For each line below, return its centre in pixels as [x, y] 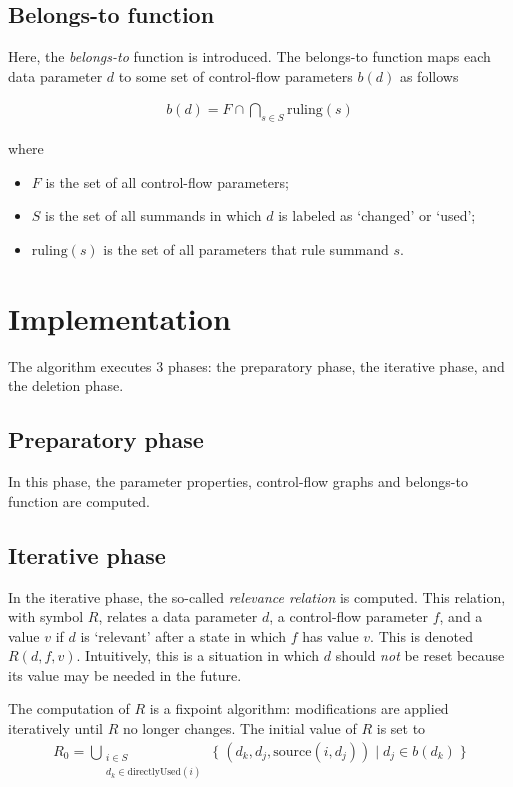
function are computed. [79, 500]
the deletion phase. [66, 385]
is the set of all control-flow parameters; [167, 181]
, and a [461, 616]
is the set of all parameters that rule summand [246, 249]
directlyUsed [154, 772]
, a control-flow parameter [349, 616]
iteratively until [55, 728]
